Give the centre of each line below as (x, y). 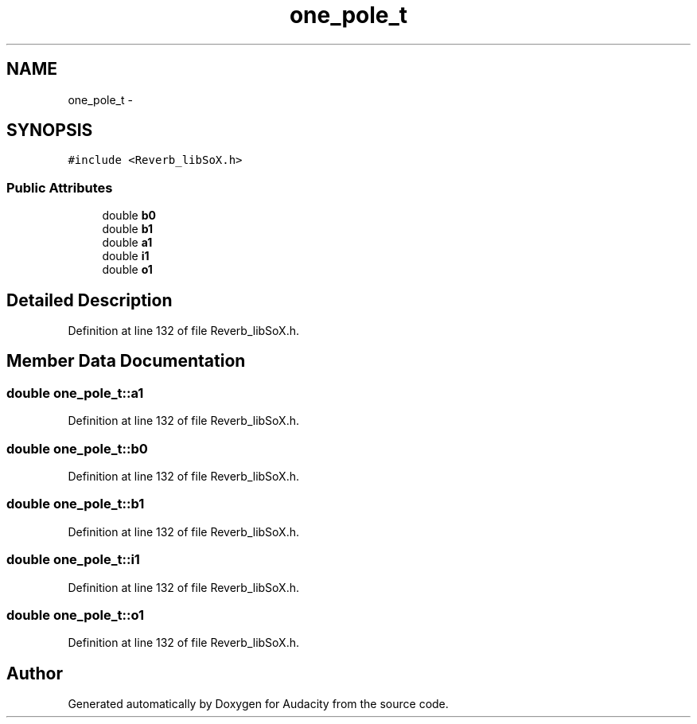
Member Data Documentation (126, 361)
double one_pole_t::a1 (75, 393)
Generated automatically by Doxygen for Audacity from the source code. (258, 704)
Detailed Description (90, 300)
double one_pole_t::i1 (73, 560)
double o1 (127, 270)
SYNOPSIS (50, 130)
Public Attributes (60, 187)
